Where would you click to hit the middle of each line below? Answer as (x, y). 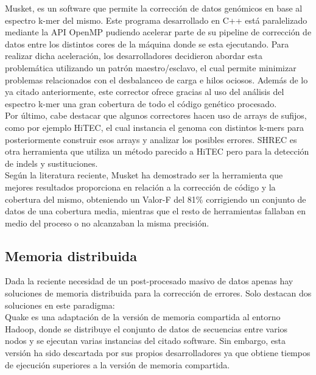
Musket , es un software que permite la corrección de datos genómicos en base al (154, 8)
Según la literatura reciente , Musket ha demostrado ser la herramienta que (144, 175)
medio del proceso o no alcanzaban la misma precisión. (107, 223)
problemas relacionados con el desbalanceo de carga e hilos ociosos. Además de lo (156, 79)
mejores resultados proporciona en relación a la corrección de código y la (140, 187)
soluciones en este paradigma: (60, 305)
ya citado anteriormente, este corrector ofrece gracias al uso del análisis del (145, 92)
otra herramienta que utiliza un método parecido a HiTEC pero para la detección (157, 151)
